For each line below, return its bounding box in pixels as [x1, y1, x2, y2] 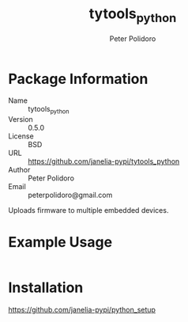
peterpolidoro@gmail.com [28, 191, 113, 200]
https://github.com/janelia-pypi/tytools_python [28, 157, 180, 166]
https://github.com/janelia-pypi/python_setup [8, 305, 156, 314]
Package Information [8, 70, 149, 88]
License [8, 131, 34, 141]
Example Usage [8, 233, 113, 252]
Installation [8, 278, 84, 297]
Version [8, 115, 33, 124]
